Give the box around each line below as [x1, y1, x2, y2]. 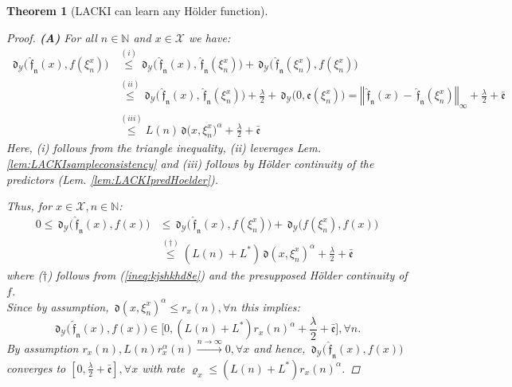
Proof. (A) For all [6, 29, 97, 45]
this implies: [240, 298, 300, 315]
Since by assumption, [6, 298, 109, 315]
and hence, [253, 339, 306, 356]
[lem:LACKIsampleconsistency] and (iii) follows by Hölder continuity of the [6, 154, 374, 171]
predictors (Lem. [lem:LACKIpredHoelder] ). [6, 170, 219, 187]
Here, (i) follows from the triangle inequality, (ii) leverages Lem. [6, 139, 321, 156]
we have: [188, 29, 231, 45]
